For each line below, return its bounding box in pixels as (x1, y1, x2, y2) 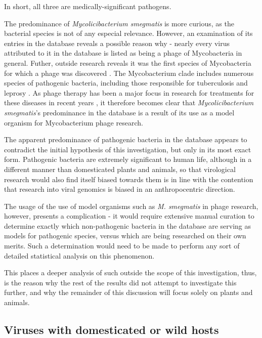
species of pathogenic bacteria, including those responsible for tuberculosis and (4, 77, 248, 88)
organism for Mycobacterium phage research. (4, 117, 143, 128)
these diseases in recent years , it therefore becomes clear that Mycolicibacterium (4, 97, 254, 108)
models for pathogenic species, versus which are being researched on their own (4, 230, 246, 241)
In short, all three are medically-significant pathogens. (4, 1, 171, 11)
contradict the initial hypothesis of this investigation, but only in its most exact (4, 144, 251, 154)
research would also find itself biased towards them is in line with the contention (4, 174, 253, 184)
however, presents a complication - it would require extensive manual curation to (4, 210, 254, 221)
